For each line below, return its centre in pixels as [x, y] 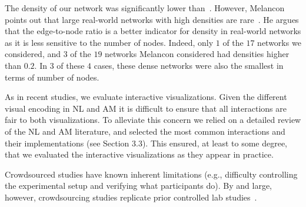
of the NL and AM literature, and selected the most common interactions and [145, 131]
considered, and [33, 54]
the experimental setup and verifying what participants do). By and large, [138, 186]
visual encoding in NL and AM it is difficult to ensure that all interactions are [146, 108]
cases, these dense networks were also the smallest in [189, 65]
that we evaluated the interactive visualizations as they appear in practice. [139, 154]
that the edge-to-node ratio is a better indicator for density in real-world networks [153, 31]
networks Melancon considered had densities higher [197, 54]
